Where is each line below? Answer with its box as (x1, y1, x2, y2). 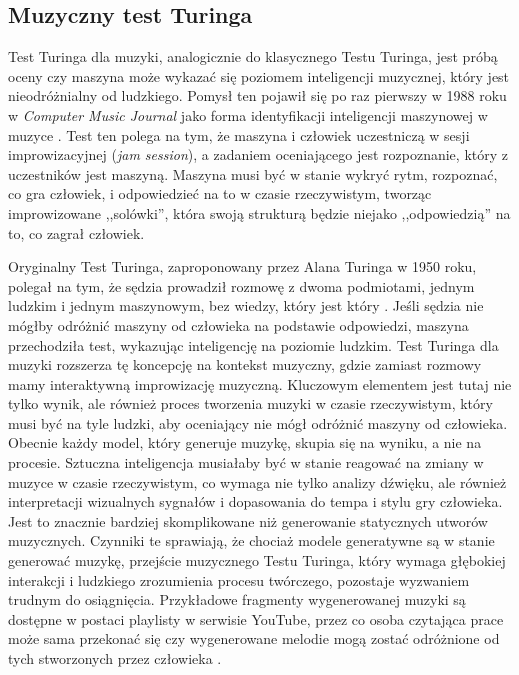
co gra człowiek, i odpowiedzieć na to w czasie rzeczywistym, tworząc (8, 183, 432, 204)
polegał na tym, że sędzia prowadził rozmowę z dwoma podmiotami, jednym (8, 275, 475, 296)
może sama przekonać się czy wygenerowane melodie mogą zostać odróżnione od (8, 628, 500, 649)
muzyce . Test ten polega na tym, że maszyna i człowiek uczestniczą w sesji (8, 124, 470, 145)
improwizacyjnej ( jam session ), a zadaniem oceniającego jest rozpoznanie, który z (8, 144, 508, 165)
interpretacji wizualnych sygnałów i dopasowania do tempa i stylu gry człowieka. (8, 491, 503, 512)
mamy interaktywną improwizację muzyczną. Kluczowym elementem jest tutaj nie (8, 373, 512, 394)
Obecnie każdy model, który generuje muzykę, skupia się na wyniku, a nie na (8, 432, 482, 453)
